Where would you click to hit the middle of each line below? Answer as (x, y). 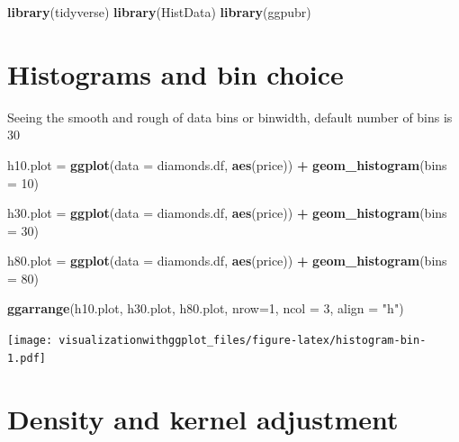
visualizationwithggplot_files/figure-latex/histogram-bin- (243, 341)
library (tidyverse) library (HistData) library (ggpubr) (159, 12)
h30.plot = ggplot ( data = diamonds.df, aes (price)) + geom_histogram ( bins (227, 213)
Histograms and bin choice (175, 73)
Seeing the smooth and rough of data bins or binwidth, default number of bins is (230, 117)
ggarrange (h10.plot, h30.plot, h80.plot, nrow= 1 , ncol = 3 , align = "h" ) (206, 308)
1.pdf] (27, 358)
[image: (30, 341)
